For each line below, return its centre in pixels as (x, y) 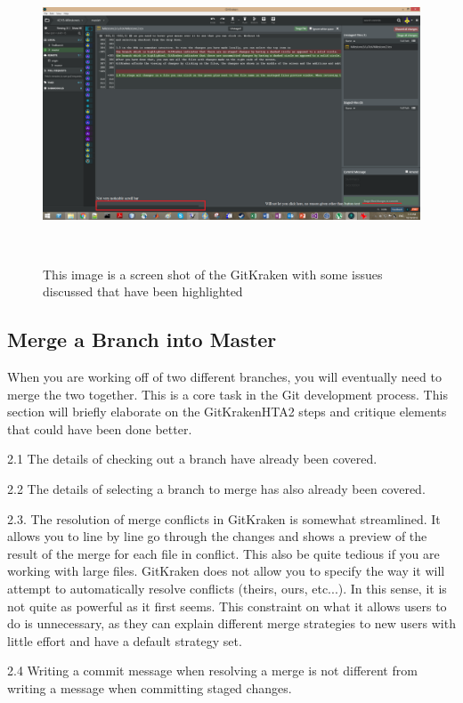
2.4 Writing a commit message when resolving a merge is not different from (212, 671)
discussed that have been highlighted (143, 291)
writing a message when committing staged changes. (150, 687)
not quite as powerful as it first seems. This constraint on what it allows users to (227, 606)
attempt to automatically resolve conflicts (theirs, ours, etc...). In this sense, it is (227, 589)
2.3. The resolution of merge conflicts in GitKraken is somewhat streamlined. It (224, 518)
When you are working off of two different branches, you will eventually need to (224, 377)
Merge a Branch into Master (142, 339)
